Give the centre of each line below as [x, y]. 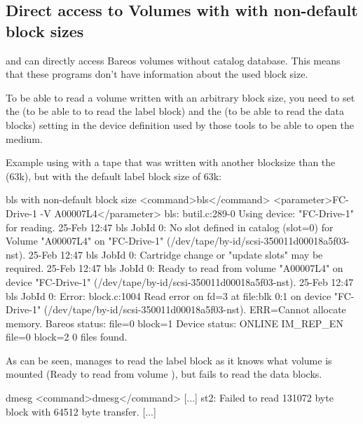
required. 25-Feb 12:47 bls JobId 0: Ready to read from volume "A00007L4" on [174, 268]
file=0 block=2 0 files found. [67, 337]
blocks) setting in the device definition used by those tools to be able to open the [180, 124]
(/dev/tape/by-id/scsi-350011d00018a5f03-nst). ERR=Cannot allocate [195, 309]
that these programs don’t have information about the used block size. [157, 74]
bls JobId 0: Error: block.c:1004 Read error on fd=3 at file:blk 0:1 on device [169, 295]
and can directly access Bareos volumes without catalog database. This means [173, 60]
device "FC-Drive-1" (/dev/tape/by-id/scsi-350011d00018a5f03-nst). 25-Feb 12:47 [180, 281]
